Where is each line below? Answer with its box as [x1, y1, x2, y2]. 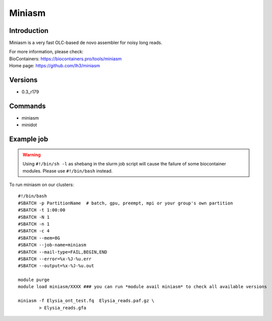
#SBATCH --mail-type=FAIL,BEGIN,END [18, 249, 107, 255]
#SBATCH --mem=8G [18, 235, 60, 241]
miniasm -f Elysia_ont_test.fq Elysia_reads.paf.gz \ [18, 298, 155, 304]
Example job [9, 135, 48, 144]
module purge [18, 277, 50, 283]
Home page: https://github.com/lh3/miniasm [9, 63, 100, 69]
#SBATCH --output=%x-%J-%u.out [18, 263, 94, 269]
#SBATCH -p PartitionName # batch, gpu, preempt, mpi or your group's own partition [18, 200, 233, 206]
